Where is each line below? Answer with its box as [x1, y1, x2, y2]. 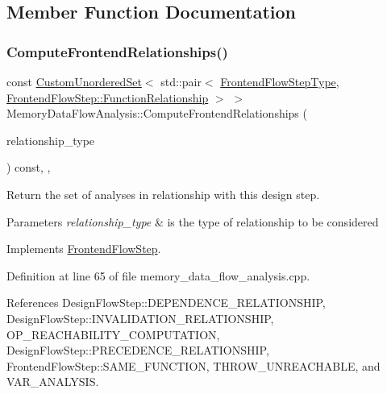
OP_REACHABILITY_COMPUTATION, [6, 326, 220, 342]
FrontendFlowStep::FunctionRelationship [6, 89, 209, 106]
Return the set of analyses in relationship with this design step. [6, 185, 320, 202]
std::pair [160, 73, 202, 89]
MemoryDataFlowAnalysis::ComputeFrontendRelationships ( [6, 105, 307, 122]
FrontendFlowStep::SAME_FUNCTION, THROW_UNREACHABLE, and [6, 357, 381, 374]
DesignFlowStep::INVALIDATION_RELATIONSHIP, [6, 309, 274, 326]
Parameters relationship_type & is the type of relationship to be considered [6, 213, 379, 230]
